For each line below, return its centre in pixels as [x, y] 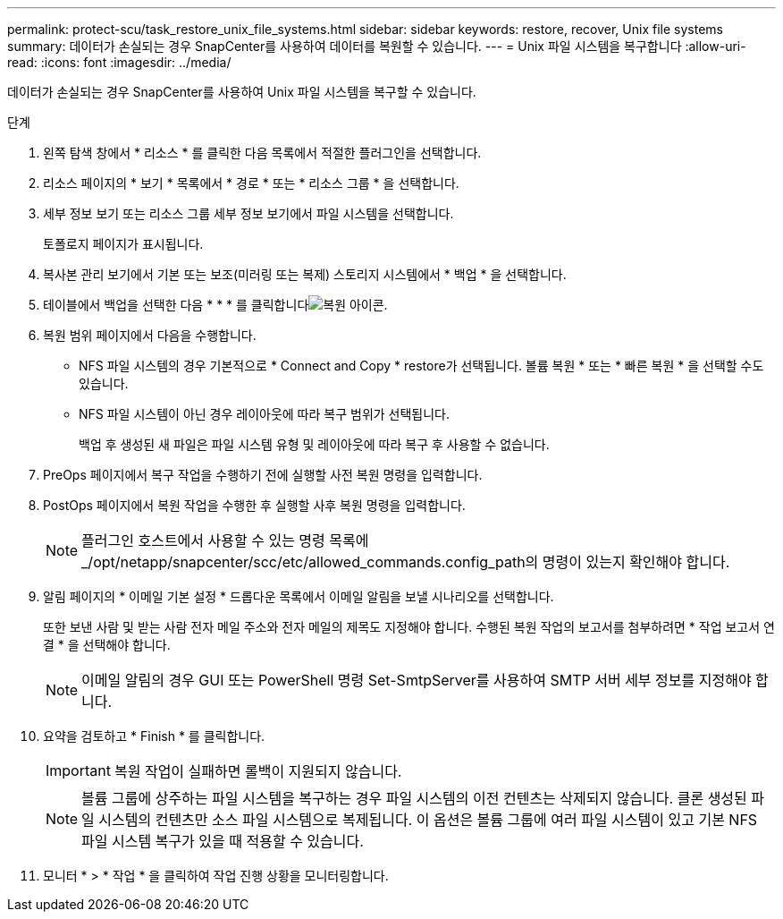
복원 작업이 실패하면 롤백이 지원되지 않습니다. [258, 771]
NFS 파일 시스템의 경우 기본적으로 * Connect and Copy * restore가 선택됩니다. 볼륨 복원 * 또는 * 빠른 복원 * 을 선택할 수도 [421, 366]
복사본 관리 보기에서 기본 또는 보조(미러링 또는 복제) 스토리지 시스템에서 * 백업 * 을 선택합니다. [305, 274]
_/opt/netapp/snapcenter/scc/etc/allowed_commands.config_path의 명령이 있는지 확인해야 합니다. [406, 562]
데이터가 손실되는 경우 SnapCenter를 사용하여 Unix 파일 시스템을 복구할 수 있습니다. [242, 92]
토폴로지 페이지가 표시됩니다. [123, 244]
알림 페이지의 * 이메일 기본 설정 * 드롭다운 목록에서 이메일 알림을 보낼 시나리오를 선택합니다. [299, 596]
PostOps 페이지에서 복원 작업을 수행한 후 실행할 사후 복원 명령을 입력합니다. [254, 505]
